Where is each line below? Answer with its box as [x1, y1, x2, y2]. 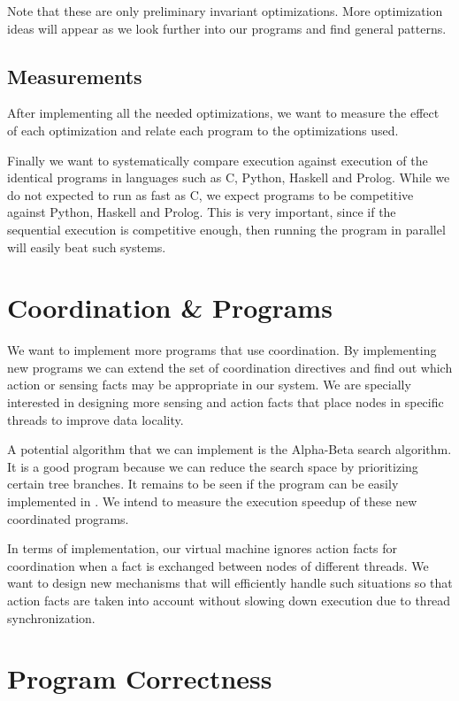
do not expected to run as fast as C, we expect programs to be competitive [7, 185, 414, 204]
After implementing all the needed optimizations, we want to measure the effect [7, 104, 440, 122]
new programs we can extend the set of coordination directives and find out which [7, 358, 453, 376]
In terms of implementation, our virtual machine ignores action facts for [7, 539, 398, 558]
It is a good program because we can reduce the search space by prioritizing [7, 457, 418, 475]
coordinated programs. [7, 509, 129, 528]
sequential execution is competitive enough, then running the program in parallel [7, 220, 446, 238]
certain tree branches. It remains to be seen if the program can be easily [7, 474, 399, 493]
